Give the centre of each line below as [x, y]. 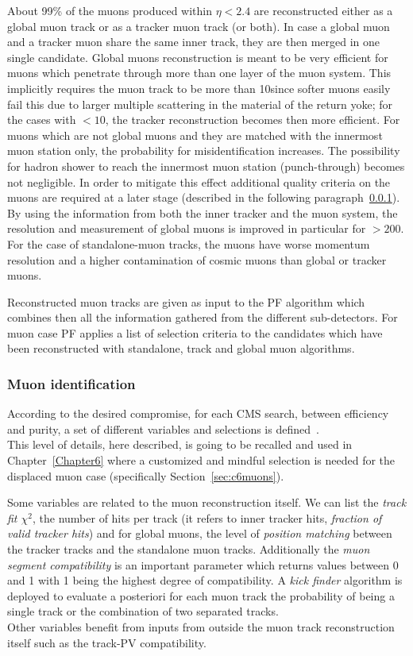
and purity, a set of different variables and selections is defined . [163, 428]
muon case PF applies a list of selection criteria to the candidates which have [195, 332]
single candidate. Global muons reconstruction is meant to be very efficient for [198, 57]
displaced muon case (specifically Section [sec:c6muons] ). [146, 475]
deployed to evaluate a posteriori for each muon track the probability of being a [201, 595]
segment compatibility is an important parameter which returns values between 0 [203, 564]
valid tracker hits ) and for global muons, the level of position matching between [200, 533]
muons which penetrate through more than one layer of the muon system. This [199, 73]
